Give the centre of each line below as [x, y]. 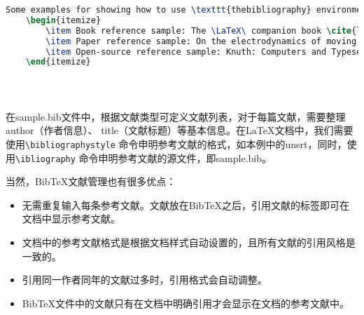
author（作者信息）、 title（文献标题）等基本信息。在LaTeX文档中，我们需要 [180, 130]
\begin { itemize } [63, 20]
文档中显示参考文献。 [71, 219]
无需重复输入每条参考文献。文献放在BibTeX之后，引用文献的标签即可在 [186, 205]
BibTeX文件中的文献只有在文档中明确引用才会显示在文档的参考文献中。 [186, 303]
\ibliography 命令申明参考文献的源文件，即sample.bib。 [143, 157]
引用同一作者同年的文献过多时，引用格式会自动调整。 [145, 280]
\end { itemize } [58, 62]
